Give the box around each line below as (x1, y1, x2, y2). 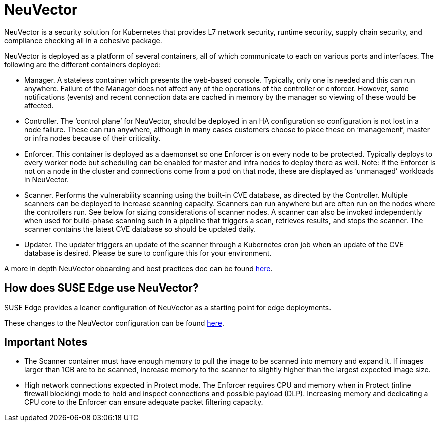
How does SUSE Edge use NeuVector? (4, 281, 199, 295)
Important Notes (4, 336, 88, 349)
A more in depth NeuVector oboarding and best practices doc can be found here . (4, 264, 273, 273)
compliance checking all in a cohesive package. (4, 36, 162, 45)
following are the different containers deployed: (4, 60, 161, 69)
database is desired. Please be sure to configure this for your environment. (24, 248, 272, 257)
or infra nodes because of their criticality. (24, 133, 161, 143)
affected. (24, 101, 54, 110)
